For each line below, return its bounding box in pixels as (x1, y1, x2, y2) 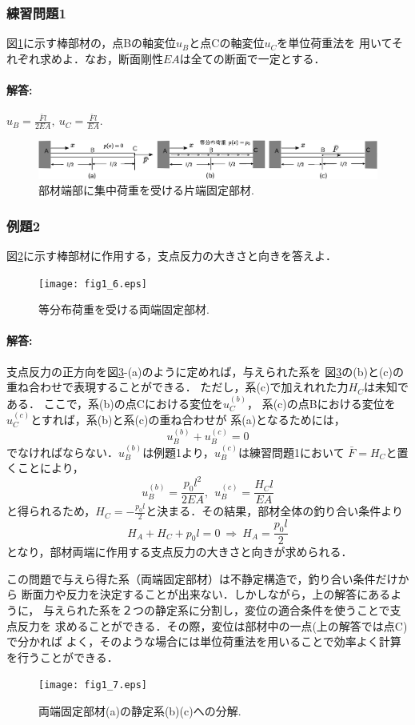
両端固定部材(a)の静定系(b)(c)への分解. (38, 702, 241, 719)
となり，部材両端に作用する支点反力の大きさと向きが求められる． (6, 543, 353, 560)
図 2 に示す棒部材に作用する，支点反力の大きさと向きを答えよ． (6, 247, 337, 263)
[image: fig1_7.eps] (38, 679, 148, 691)
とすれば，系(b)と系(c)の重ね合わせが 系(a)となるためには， (30, 411, 345, 428)
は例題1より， (142, 443, 214, 460)
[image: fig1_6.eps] (38, 278, 148, 290)
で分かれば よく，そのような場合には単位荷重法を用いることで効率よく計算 (6, 633, 401, 650)
